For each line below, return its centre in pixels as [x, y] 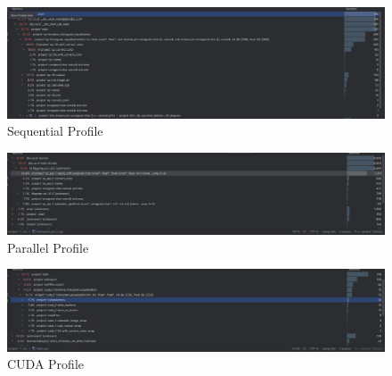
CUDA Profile [45, 364]
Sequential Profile [55, 131]
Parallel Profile [48, 247]
